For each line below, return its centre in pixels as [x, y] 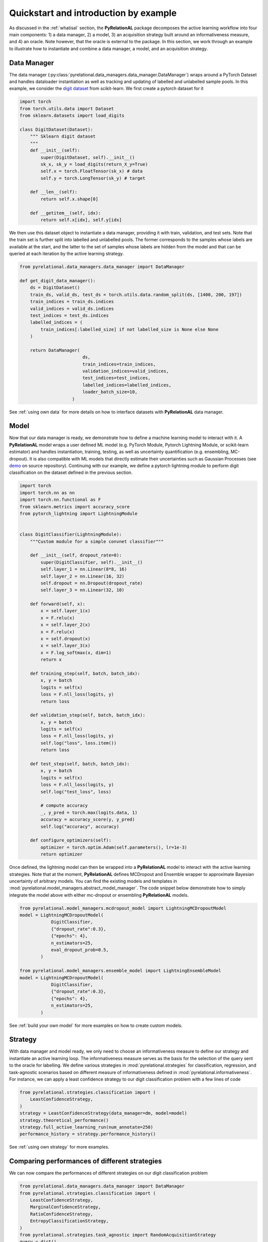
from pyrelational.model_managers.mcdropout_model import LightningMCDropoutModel [123, 908]
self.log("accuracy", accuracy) [80, 826]
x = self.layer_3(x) [66, 646]
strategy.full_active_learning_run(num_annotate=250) [86, 1127]
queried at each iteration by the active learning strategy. [67, 254]
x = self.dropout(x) [66, 639]
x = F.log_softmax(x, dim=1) [76, 653]
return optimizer [62, 854]
